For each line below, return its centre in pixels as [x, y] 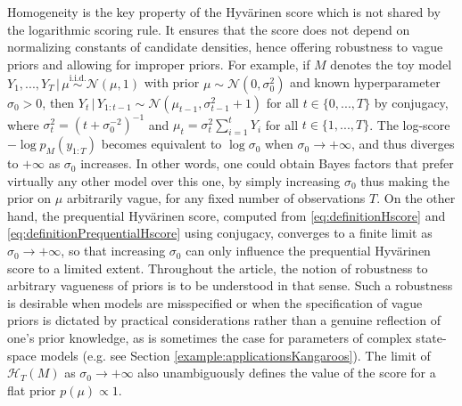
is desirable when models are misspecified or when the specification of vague [215, 302]
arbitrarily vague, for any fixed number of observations [216, 198]
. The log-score [410, 124]
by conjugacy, [411, 102]
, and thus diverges [403, 144]
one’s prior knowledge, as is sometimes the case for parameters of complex [210, 338]
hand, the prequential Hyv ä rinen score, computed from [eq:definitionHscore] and [227, 215]
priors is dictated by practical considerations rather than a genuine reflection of [224, 320]
